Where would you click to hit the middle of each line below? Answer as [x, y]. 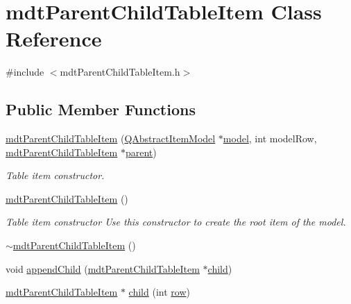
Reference [54, 39]
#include [25, 72]
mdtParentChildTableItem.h [120, 72]
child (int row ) [159, 292]
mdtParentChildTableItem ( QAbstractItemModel [111, 138]
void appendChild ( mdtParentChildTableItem [103, 268]
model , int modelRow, [270, 138]
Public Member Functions [101, 109]
